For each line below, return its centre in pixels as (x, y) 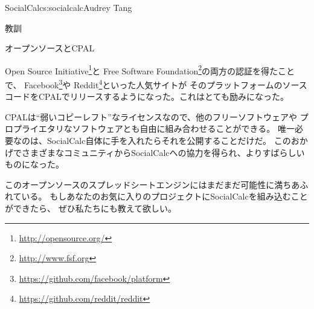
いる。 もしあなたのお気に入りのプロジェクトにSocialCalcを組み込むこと (165, 196)
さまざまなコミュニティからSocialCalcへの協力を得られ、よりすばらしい (163, 152)
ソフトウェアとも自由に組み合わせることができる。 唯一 (183, 128)
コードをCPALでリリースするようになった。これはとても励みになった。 (147, 96)
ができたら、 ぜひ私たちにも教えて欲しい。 (91, 208)
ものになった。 (34, 164)
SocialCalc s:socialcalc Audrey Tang (69, 7)
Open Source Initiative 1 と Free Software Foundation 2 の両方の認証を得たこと (150, 70)
